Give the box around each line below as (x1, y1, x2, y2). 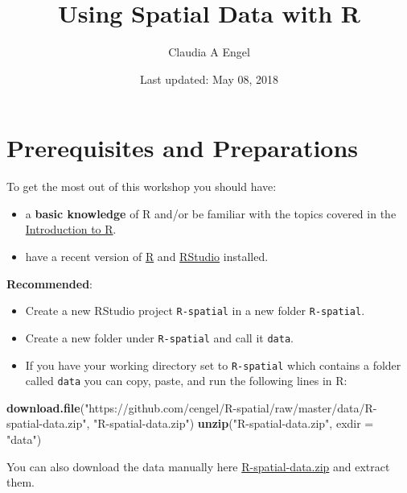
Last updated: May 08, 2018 (139, 70, 279, 87)
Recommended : (6, 275, 92, 292)
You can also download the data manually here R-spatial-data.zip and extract (6, 458, 390, 474)
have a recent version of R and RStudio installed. (25, 248, 269, 265)
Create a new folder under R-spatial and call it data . (25, 329, 294, 346)
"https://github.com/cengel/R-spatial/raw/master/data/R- (84, 399, 377, 416)
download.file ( (6, 399, 85, 416)
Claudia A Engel (168, 43, 250, 60)
